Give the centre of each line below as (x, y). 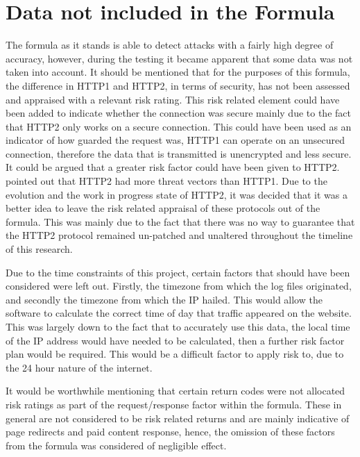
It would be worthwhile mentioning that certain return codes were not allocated (175, 391)
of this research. (39, 249)
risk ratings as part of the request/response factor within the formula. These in (174, 404)
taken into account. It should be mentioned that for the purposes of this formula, (178, 72)
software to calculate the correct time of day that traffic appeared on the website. (179, 313)
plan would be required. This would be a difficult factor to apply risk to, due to (175, 354)
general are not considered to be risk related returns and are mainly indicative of (178, 418)
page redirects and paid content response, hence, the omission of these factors (170, 432)
